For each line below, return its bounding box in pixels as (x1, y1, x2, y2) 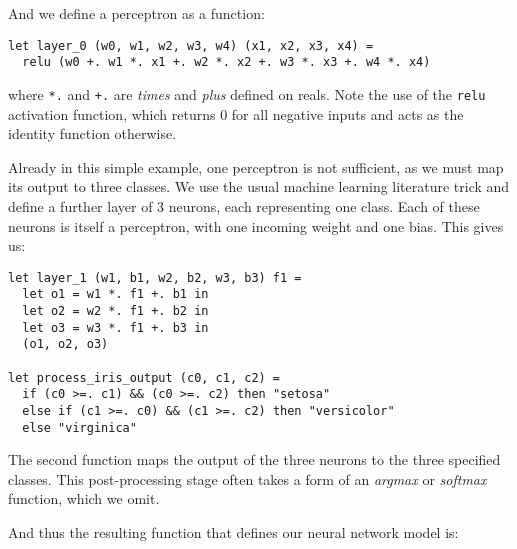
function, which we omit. (8, 488, 160, 509)
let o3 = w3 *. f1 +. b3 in (22, 320, 209, 335)
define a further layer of (8, 195, 153, 216)
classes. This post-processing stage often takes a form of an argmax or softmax (8, 468, 487, 489)
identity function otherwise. (8, 123, 177, 144)
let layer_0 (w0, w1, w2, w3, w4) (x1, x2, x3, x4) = (8, 38, 374, 53)
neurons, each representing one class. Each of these (168, 195, 480, 216)
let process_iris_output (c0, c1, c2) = (8, 370, 281, 385)
